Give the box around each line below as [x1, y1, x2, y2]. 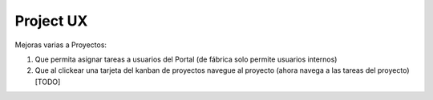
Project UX [14, 12, 88, 30]
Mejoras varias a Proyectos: [14, 40, 107, 50]
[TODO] [34, 77, 61, 86]
